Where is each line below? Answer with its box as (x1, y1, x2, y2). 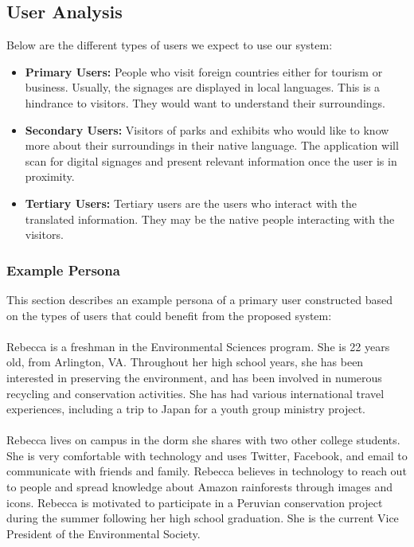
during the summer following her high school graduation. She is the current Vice (6, 510, 399, 526)
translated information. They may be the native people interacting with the (25, 210, 395, 227)
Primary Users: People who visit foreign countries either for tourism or (25, 63, 383, 80)
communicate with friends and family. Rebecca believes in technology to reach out (6, 463, 407, 479)
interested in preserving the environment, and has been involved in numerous (6, 369, 382, 385)
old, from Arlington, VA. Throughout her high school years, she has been (6, 354, 364, 370)
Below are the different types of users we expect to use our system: (6, 37, 333, 53)
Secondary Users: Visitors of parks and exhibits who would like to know (25, 121, 389, 138)
